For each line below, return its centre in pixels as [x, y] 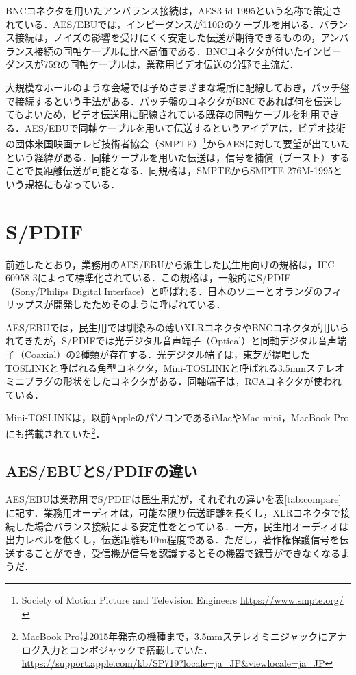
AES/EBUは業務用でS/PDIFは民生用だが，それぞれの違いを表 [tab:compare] [174, 499]
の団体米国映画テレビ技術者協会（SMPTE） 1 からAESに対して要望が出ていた [178, 142]
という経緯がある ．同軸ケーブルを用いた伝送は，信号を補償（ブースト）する [178, 157]
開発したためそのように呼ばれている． [139, 304]
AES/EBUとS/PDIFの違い [102, 470]
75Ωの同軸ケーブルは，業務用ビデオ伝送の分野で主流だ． [171, 64]
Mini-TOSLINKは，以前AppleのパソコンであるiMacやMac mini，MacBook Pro [177, 417]
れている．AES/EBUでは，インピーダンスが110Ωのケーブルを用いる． [163, 24]
